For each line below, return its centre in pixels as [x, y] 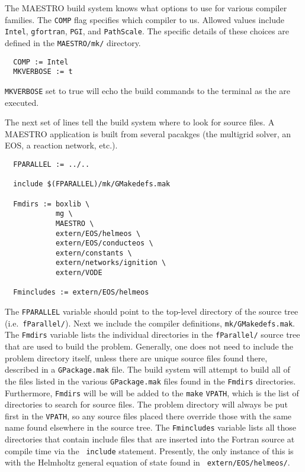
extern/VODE [79, 273]
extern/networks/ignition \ [111, 263]
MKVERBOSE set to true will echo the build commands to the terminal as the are [148, 90]
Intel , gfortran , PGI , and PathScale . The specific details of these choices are [147, 31]
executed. [22, 102]
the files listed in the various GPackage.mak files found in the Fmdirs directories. [150, 381]
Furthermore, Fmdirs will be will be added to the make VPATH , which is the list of [152, 392]
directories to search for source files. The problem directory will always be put [146, 404]
